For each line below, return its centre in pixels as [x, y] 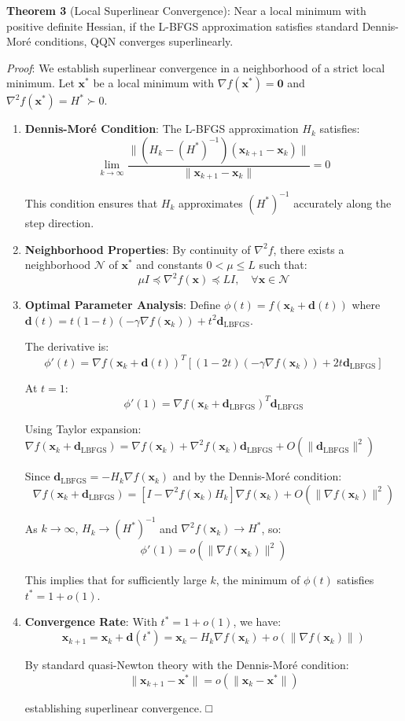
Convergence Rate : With [91, 622]
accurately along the [342, 202]
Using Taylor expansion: [83, 428]
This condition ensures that [91, 202]
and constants [169, 265]
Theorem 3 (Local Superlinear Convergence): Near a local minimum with [186, 10]
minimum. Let [40, 83]
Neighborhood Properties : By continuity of [138, 249]
